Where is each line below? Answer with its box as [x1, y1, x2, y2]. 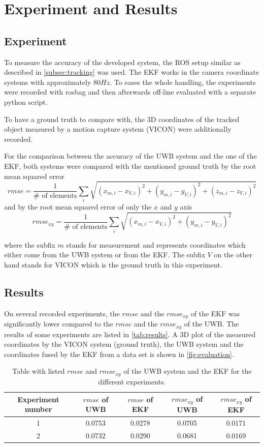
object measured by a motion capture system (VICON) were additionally [4, 124, 232, 134]
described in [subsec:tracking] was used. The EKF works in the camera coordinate [4, 67, 259, 77]
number [24, 404, 52, 414]
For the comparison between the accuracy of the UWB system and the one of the [4, 151, 257, 161]
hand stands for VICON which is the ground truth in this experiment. [4, 259, 222, 270]
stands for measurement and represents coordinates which [66, 239, 246, 250]
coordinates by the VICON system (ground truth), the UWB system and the [4, 339, 244, 349]
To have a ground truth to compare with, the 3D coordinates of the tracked [4, 113, 240, 124]
